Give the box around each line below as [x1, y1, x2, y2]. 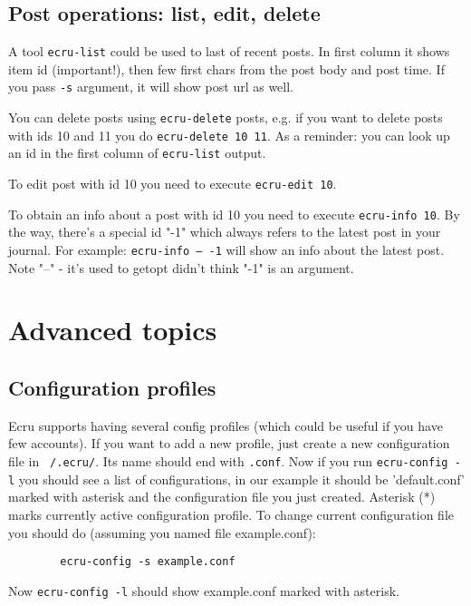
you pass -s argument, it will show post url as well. [8, 77, 294, 96]
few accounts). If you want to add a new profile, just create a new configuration [8, 434, 450, 453]
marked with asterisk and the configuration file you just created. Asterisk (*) [8, 487, 436, 506]
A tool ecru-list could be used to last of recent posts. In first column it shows [8, 42, 450, 61]
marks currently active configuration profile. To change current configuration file [8, 504, 454, 523]
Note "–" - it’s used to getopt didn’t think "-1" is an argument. [8, 258, 354, 277]
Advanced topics [8, 311, 217, 348]
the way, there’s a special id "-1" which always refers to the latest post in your [8, 222, 441, 241]
